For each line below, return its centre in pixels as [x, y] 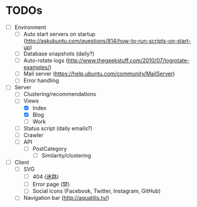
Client [22, 162]
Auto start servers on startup [60, 34]
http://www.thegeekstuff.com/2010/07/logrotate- [129, 60]
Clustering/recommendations [60, 94]
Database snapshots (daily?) [59, 54]
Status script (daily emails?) [58, 128]
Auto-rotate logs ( [46, 60]
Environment [30, 27]
